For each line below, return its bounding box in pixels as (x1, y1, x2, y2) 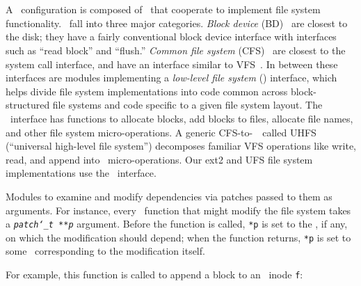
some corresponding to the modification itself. (6, 244, 205, 258)
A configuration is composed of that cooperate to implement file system (6, 2, 321, 17)
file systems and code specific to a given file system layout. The (52, 97, 323, 112)
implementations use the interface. (6, 166, 157, 180)
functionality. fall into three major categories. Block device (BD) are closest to (6, 15, 348, 30)
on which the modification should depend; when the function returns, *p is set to (6, 230, 351, 244)
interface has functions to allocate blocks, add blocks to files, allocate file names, (10, 111, 353, 125)
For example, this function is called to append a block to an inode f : (6, 267, 303, 281)
